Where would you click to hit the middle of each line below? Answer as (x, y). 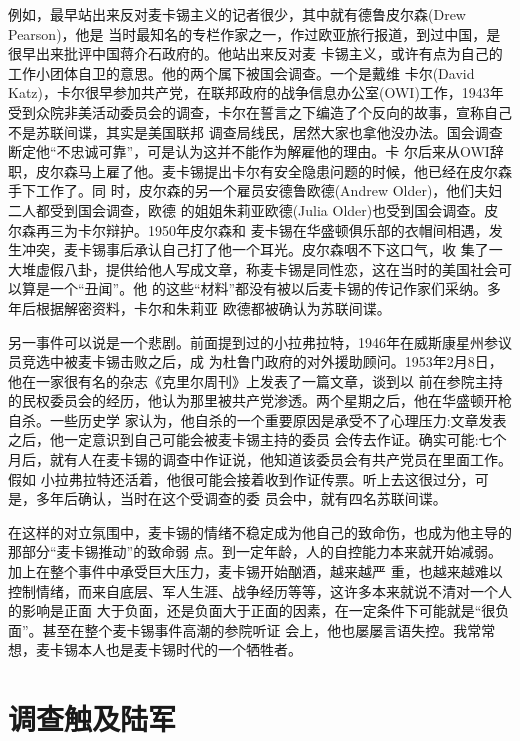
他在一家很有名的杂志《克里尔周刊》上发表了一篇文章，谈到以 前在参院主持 (255, 380)
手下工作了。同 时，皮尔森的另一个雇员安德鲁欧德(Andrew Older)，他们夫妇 (255, 190)
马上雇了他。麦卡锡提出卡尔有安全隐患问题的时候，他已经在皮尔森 (294, 170)
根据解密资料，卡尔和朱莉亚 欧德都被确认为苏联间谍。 (213, 307)
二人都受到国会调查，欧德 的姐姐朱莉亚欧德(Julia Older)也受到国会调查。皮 (253, 209)
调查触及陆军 (92, 718)
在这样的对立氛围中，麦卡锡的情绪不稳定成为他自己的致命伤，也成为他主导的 (260, 531)
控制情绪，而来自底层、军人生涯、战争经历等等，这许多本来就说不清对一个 (253, 590)
